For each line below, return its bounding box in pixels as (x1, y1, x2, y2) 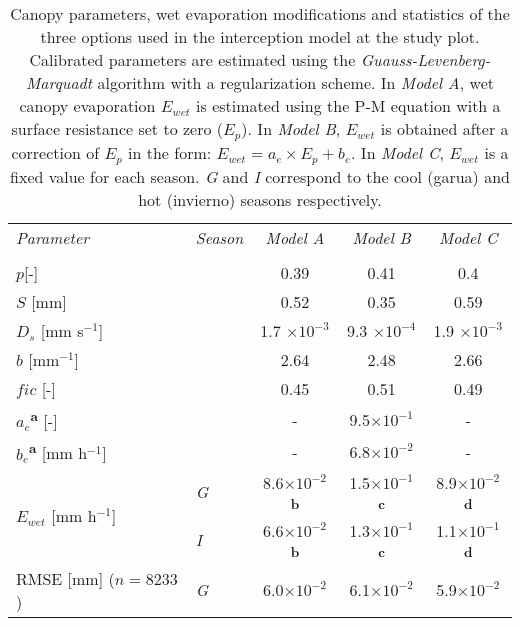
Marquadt (26, 71, 93, 94)
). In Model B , (241, 117, 341, 140)
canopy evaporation (19, 94, 156, 117)
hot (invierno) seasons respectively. (138, 187, 382, 211)
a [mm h (28, 438, 88, 465)
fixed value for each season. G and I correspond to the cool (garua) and (10, 164, 510, 188)
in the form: (128, 140, 212, 164)
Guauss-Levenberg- (360, 48, 491, 71)
